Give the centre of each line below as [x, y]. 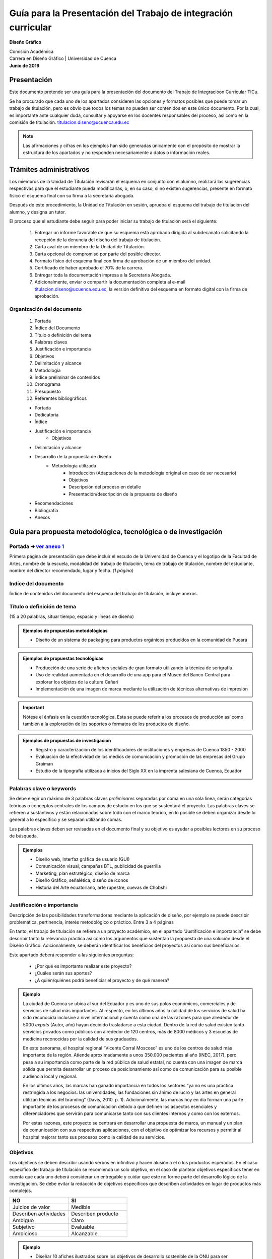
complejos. [21, 1191]
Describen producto [95, 1214]
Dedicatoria [47, 414]
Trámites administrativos [50, 169]
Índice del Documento [57, 328]
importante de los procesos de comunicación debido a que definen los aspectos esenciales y [120, 1107]
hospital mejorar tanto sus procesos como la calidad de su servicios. [94, 1137]
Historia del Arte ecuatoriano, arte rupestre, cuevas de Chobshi [101, 887]
